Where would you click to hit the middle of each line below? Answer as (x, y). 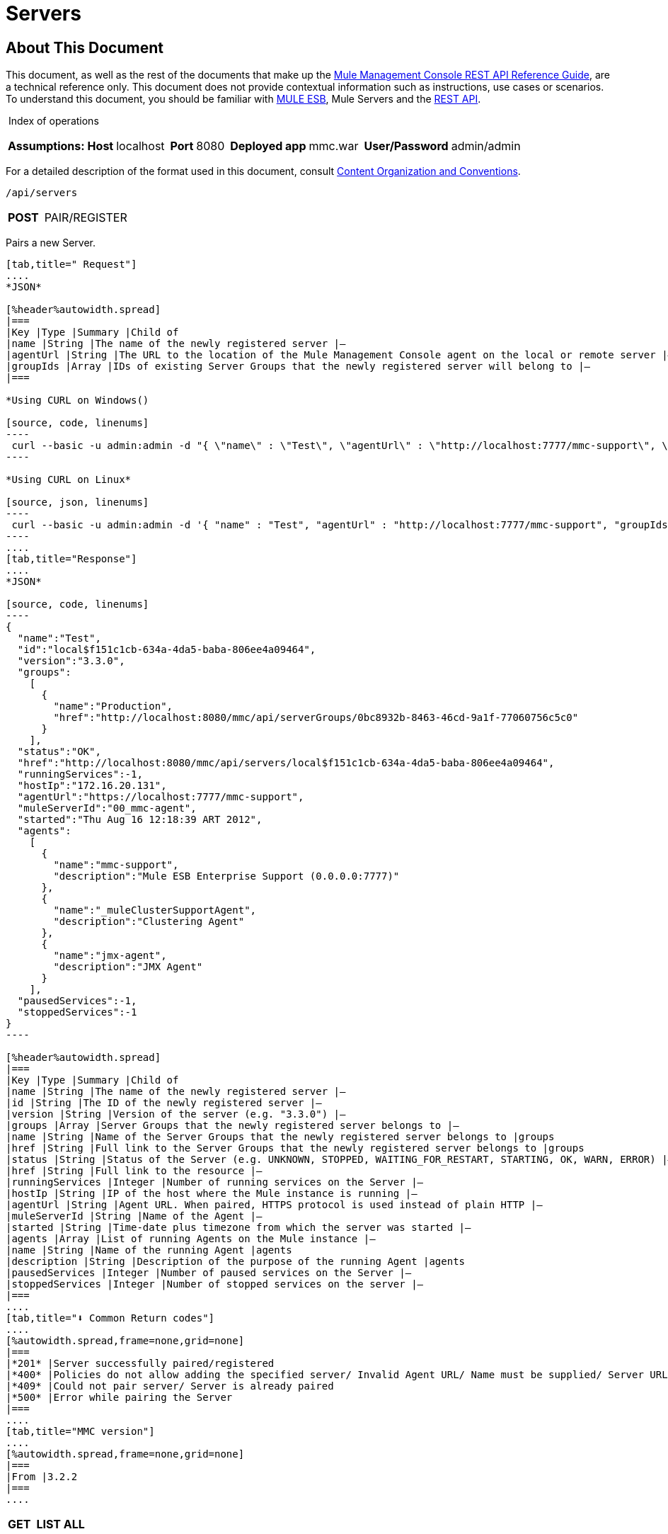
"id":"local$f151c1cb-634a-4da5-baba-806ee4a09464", (167, 650)
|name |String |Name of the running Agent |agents (149, 1250)
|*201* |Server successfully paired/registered (140, 1364)
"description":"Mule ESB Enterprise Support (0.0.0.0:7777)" (226, 876)
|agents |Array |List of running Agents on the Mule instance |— (191, 1239)
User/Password (406, 146)
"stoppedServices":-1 (77, 1012)
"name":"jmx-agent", (110, 956)
